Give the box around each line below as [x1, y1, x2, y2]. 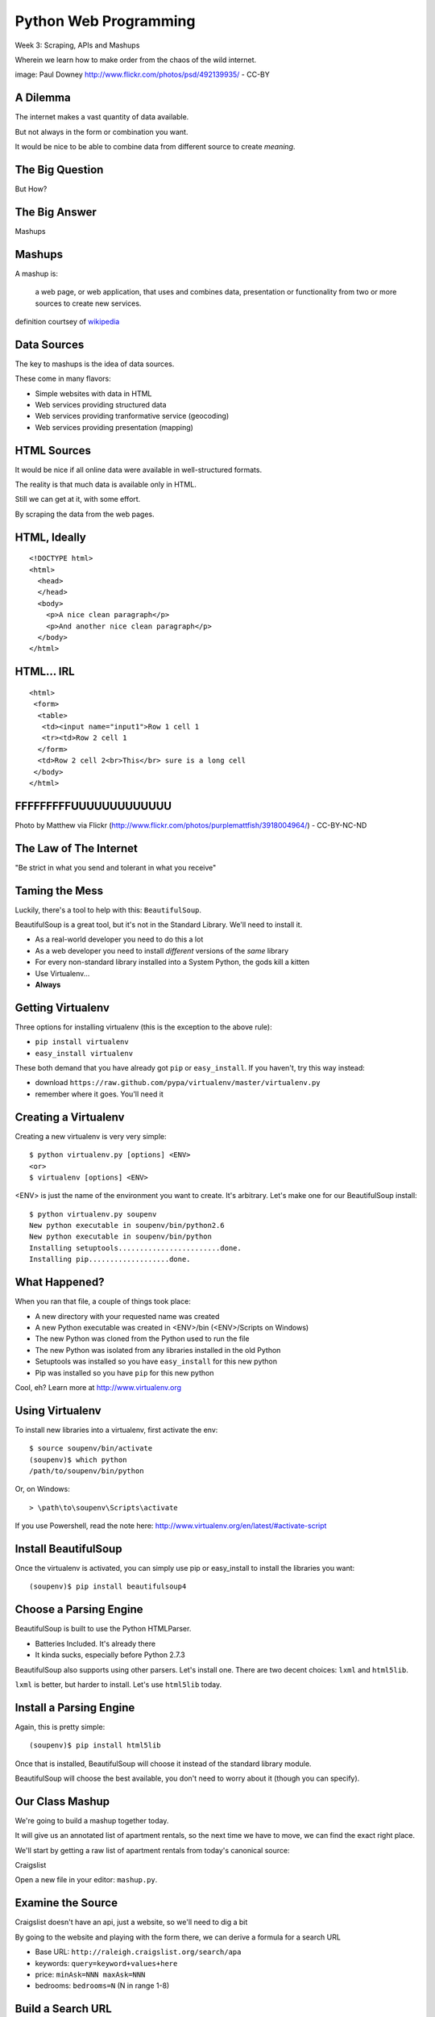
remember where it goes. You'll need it [35, 1089, 164, 1099]
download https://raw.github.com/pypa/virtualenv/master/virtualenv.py [35, 1078, 321, 1088]
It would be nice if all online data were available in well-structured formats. [14, 465, 262, 474]
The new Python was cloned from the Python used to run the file [35, 1334, 250, 1343]
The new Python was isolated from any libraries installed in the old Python [35, 1345, 281, 1355]
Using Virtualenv [14, 1404, 101, 1418]
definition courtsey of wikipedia [14, 316, 120, 326]
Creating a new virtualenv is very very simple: [14, 1131, 167, 1141]
